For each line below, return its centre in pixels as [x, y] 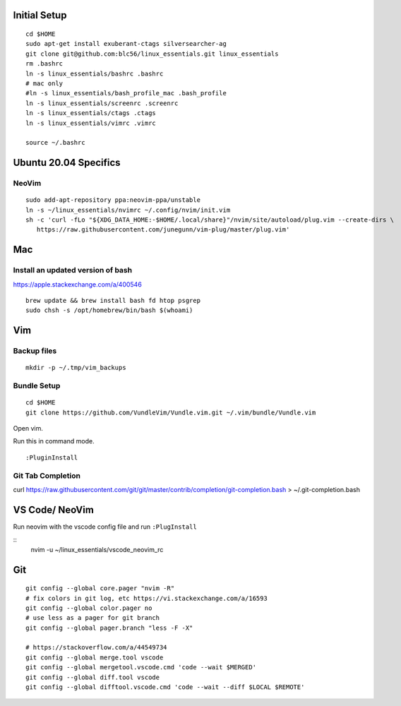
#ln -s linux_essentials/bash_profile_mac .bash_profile [126, 93]
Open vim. [28, 429]
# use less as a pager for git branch [93, 618]
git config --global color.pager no [89, 608]
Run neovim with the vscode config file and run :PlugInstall [105, 527]
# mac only [44, 83]
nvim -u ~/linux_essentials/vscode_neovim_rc [97, 549]
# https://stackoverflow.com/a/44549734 [96, 647]
